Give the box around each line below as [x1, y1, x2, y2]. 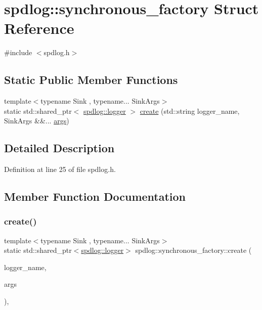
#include [4, 47, 32, 58]
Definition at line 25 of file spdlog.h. [4, 164, 116, 174]
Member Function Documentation [4, 189, 186, 204]
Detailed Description [4, 140, 115, 156]
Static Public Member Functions [4, 72, 178, 87]
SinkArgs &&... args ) [4, 115, 69, 126]
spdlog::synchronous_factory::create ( [135, 245, 252, 255]
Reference [4, 18, 74, 38]
